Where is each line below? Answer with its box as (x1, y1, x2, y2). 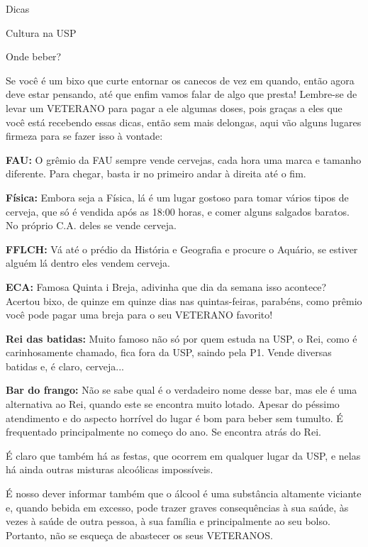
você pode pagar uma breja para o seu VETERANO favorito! (6, 307, 273, 322)
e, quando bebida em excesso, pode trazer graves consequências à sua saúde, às (6, 499, 349, 514)
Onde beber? (6, 49, 62, 64)
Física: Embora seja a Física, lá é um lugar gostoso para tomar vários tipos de (6, 189, 349, 204)
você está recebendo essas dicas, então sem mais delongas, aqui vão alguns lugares (6, 114, 362, 129)
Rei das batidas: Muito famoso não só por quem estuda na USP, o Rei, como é (6, 331, 357, 346)
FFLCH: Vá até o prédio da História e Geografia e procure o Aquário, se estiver (6, 241, 358, 256)
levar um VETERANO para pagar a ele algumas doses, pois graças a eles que (6, 100, 342, 115)
